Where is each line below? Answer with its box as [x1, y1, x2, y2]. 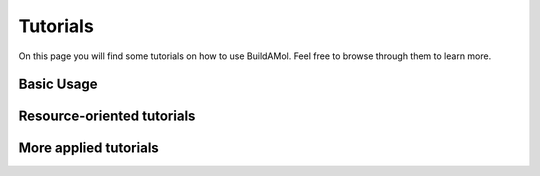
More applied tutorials [18, 140, 159, 157]
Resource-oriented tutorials [18, 108, 196, 125]
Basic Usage [18, 76, 98, 93]
